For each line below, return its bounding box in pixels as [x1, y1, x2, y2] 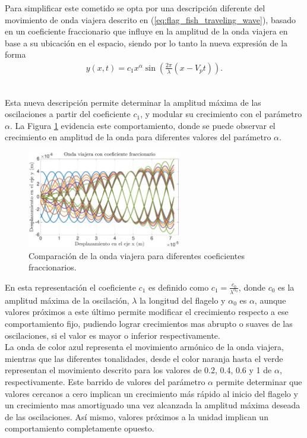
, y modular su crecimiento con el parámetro [140, 108, 302, 120]
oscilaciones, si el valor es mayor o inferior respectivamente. [5, 329, 220, 341]
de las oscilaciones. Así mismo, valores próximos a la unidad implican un [5, 410, 268, 423]
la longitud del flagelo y [140, 294, 226, 306]
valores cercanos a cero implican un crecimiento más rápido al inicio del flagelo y [5, 387, 298, 399]
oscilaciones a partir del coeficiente [5, 108, 131, 120]
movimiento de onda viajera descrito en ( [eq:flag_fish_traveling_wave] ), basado [5, 13, 296, 26]
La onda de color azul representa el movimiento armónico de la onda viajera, [5, 341, 284, 353]
